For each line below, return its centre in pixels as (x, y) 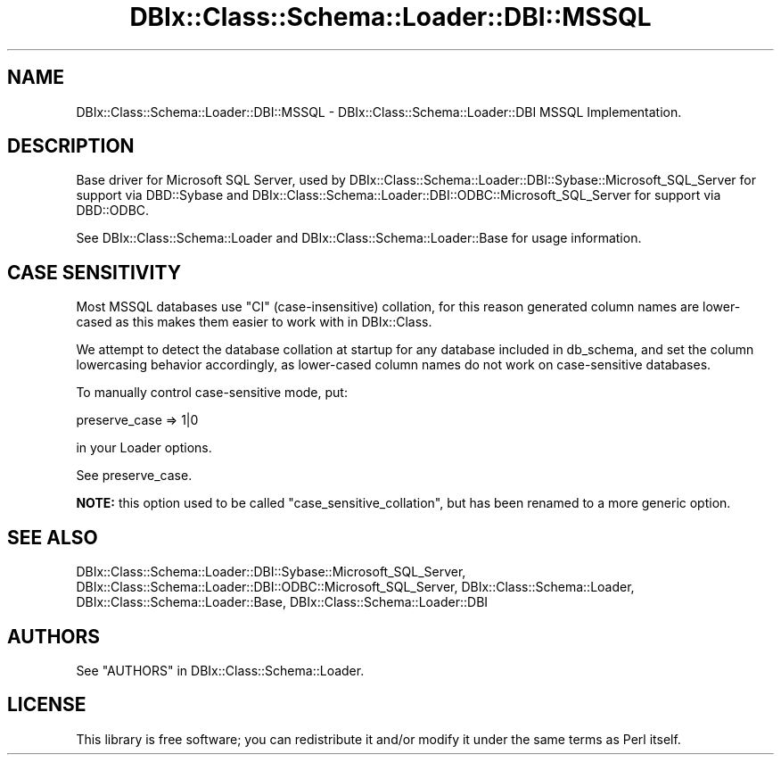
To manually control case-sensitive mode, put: (212, 393)
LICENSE (47, 705)
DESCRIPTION (71, 146)
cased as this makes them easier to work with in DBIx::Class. (254, 322)
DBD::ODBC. (113, 211)
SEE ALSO (53, 537)
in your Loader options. (144, 448)
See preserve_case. (134, 476)
